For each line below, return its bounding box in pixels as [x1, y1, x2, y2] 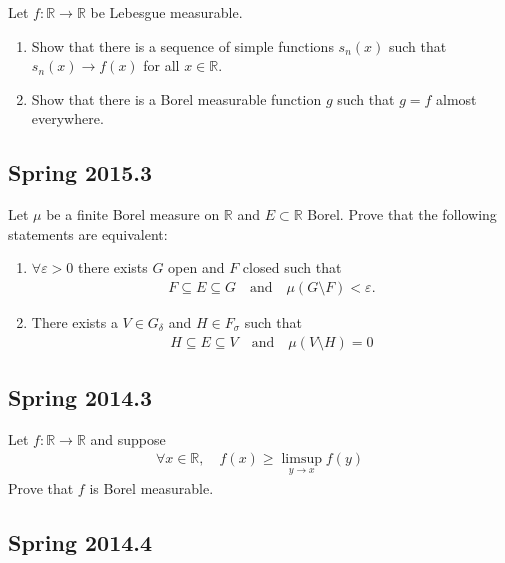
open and [168, 257, 225, 278]
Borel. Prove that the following [307, 204, 497, 225]
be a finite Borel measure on [46, 204, 220, 225]
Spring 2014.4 [8, 526, 153, 557]
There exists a [31, 311, 118, 332]
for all [143, 55, 180, 76]
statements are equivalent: [8, 223, 168, 244]
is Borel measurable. [89, 477, 214, 498]
